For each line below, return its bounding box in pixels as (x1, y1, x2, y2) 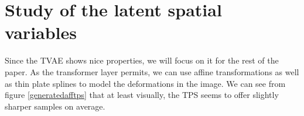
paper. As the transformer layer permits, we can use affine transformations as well (5, 65, 299, 78)
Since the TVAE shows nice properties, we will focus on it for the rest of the (5, 54, 279, 66)
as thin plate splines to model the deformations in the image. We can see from (5, 77, 286, 89)
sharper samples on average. (5, 100, 105, 112)
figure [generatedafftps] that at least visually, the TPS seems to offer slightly (5, 89, 279, 101)
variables (5, 20, 77, 44)
